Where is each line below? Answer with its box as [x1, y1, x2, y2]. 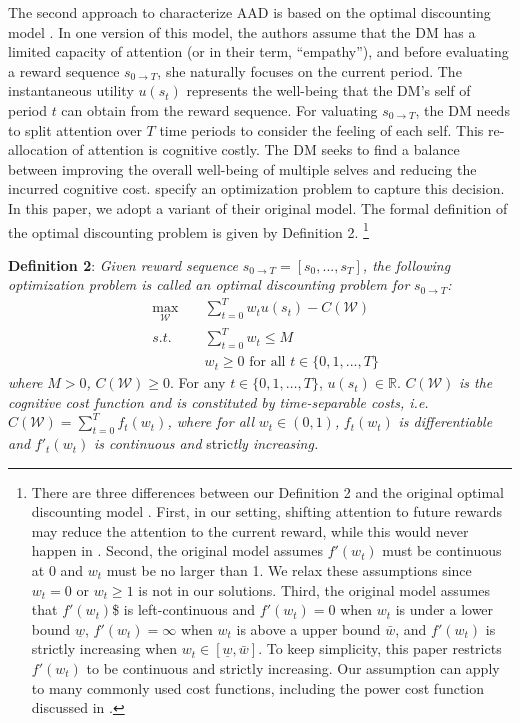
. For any [169, 372, 226, 393]
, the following [362, 254, 451, 275]
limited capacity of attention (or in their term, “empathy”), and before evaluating [8, 41, 509, 62]
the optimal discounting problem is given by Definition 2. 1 [8, 218, 369, 242]
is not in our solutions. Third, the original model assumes [138, 579, 491, 600]
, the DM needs [415, 99, 510, 120]
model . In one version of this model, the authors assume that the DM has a [8, 21, 476, 42]
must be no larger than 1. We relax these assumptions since [106, 560, 472, 581]
